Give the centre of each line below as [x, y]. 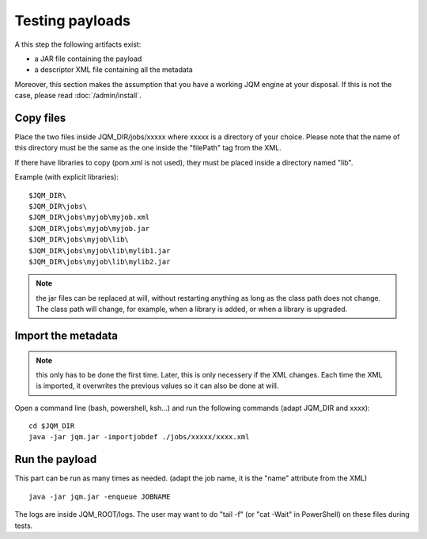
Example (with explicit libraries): [66, 177]
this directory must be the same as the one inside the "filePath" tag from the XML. [148, 148]
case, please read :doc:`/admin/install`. [78, 96]
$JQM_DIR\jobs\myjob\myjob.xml [89, 217]
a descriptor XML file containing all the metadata [113, 70]
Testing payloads [72, 21]
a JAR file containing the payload [88, 59]
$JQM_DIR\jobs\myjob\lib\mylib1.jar [100, 251]
